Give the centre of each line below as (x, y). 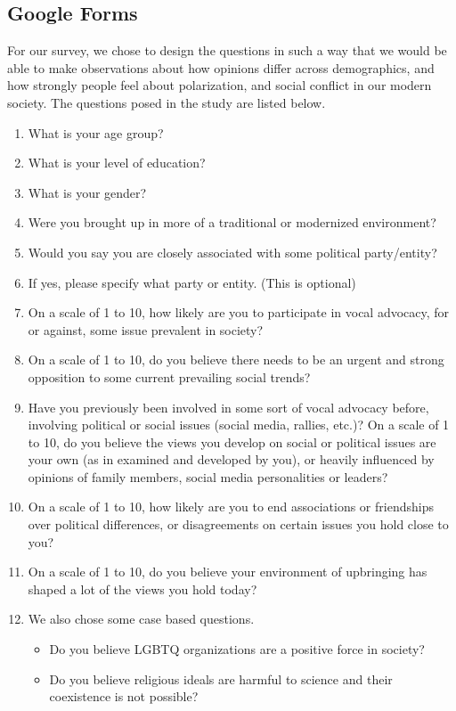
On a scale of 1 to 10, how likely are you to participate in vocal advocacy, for (239, 312)
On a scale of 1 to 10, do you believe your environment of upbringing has (228, 572)
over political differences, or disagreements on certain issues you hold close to (238, 524)
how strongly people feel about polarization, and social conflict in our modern (220, 85)
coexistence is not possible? (124, 696)
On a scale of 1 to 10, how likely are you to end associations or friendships (231, 507)
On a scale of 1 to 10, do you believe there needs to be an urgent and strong (236, 360)
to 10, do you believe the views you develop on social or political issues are (232, 441)
